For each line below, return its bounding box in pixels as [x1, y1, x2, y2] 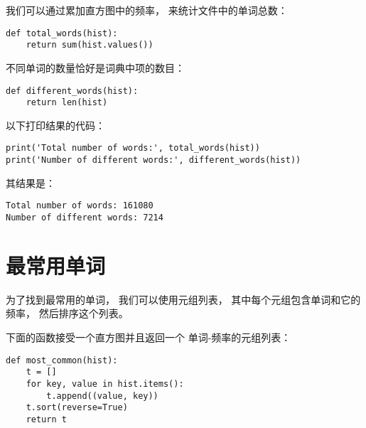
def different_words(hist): [6, 85, 139, 96]
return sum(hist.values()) [26, 40, 154, 50]
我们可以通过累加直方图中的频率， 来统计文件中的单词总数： [6, 3, 288, 17]
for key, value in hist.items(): [26, 378, 184, 389]
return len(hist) [26, 97, 108, 108]
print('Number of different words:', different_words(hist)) [6, 155, 301, 166]
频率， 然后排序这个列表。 [6, 306, 129, 321]
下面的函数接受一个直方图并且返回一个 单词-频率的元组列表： [6, 329, 291, 344]
